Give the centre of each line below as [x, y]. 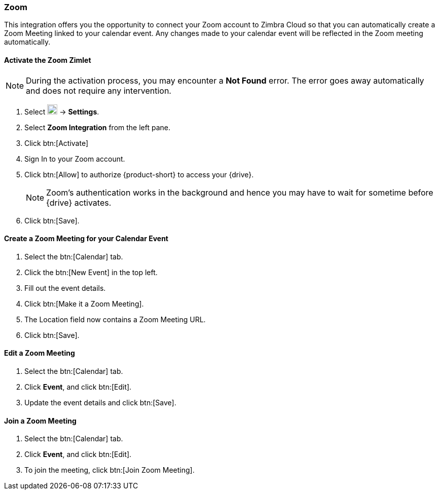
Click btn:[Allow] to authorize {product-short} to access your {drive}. [139, 174]
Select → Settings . [62, 111]
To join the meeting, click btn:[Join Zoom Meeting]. [109, 470]
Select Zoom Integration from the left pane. [97, 127]
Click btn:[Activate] [57, 143]
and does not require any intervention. [99, 90]
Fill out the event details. [65, 288]
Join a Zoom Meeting [40, 421]
